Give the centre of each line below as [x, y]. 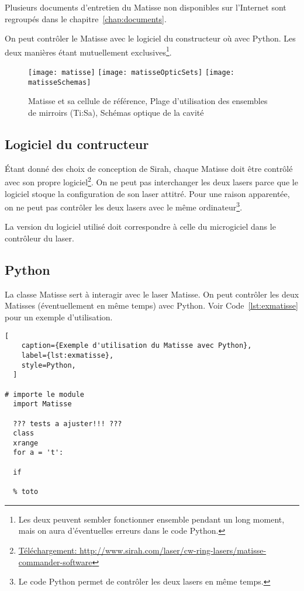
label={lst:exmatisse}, [68, 355]
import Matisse [42, 404]
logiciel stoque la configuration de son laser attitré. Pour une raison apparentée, [147, 193]
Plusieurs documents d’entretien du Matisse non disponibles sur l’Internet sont [146, 7]
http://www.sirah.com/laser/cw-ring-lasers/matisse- [173, 550]
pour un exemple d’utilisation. [59, 317]
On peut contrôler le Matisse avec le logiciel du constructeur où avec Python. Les [150, 38]
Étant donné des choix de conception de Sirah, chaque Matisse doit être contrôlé [149, 168]
